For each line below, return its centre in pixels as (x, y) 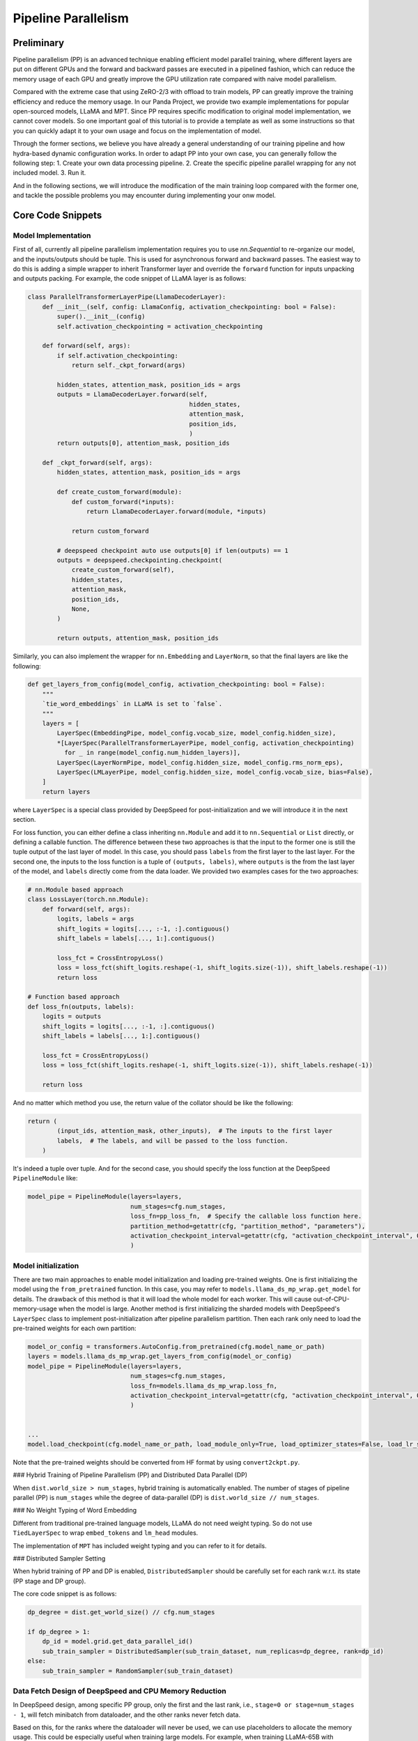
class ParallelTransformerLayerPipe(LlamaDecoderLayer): (127, 297)
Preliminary (39, 43)
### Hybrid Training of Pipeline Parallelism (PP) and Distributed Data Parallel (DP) (130, 1475)
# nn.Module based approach (75, 890)
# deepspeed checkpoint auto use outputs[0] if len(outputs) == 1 (173, 551)
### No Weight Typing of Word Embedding (75, 1510)
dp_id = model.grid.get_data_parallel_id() (117, 1641)
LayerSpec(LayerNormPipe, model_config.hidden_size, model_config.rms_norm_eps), (200, 762)
